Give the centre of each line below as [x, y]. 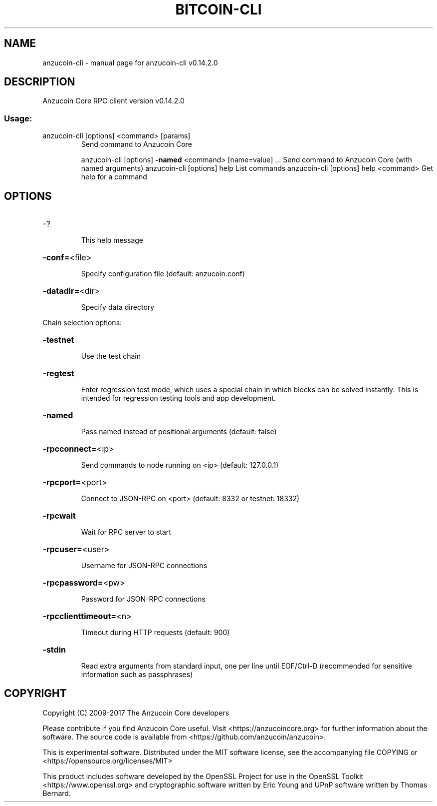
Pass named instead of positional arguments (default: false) [179, 432]
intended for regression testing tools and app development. [178, 398]
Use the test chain [111, 356]
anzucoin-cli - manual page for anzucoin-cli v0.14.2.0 [130, 62]
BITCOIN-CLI [218, 9]
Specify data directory [118, 307]
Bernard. [57, 793]
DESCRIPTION [40, 82]
